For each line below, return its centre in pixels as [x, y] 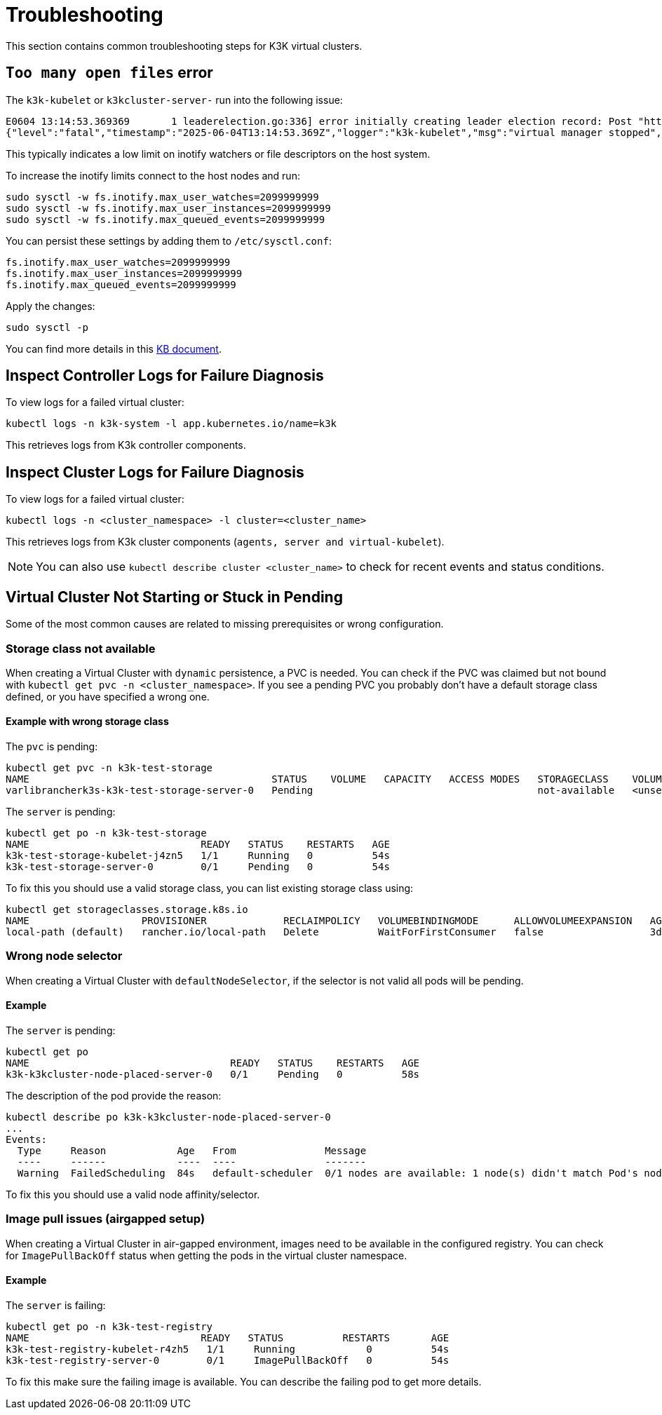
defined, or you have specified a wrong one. [108, 696]
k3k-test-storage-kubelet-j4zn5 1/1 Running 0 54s [198, 856]
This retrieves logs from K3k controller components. [126, 445]
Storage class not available [81, 648]
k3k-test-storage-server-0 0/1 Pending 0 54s [198, 867]
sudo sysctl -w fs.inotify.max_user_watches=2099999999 [162, 197]
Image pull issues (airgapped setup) [106, 1219]
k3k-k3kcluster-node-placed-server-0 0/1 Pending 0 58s [213, 1075]
